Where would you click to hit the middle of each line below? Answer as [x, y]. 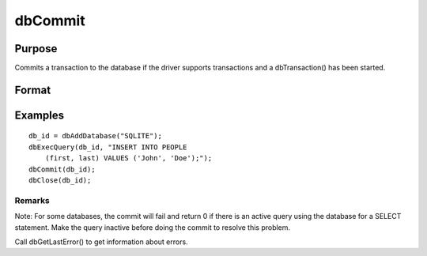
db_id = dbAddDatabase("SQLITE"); [95, 136]
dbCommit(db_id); [62, 169]
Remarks [32, 200]
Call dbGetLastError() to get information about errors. [102, 242]
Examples [40, 115]
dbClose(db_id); [60, 181]
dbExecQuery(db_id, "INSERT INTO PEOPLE [108, 147]
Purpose [36, 49]
